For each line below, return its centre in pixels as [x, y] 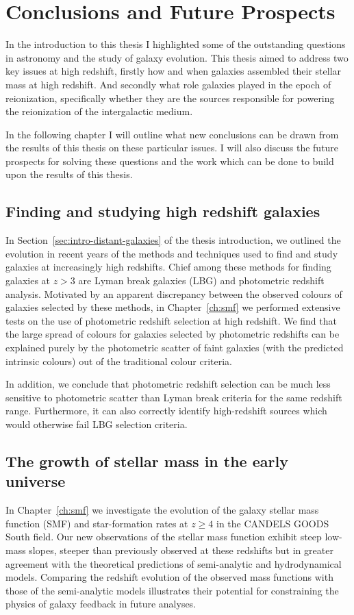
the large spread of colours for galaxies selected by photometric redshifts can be [173, 334]
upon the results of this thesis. [69, 174]
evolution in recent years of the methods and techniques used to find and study [172, 253]
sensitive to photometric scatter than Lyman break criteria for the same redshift [174, 397]
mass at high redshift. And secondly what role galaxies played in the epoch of [168, 84]
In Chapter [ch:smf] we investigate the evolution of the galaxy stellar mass [162, 510]
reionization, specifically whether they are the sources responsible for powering [170, 98]
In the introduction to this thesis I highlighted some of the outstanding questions [176, 44]
